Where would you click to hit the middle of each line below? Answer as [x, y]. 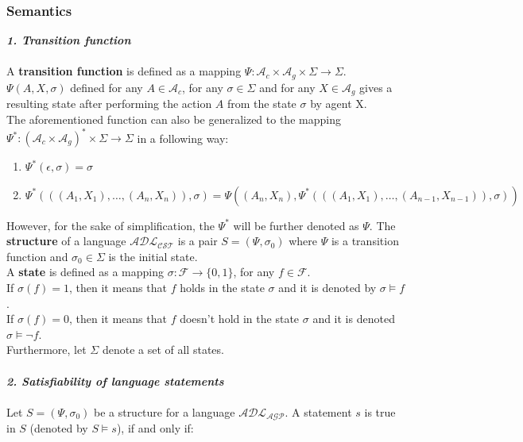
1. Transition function [69, 40]
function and [37, 256]
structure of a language [66, 241]
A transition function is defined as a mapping [124, 71]
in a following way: [183, 137]
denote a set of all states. [163, 350]
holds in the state [222, 287]
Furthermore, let [46, 350]
